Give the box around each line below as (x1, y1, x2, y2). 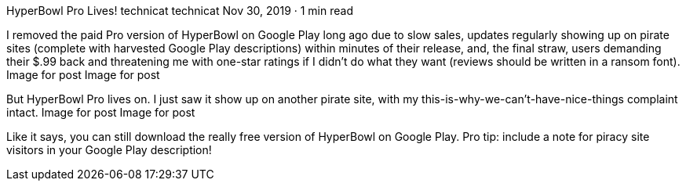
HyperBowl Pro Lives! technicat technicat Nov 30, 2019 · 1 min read (6, 4, 353, 17)
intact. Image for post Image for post (6, 106, 195, 119)
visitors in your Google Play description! (6, 143, 212, 156)
